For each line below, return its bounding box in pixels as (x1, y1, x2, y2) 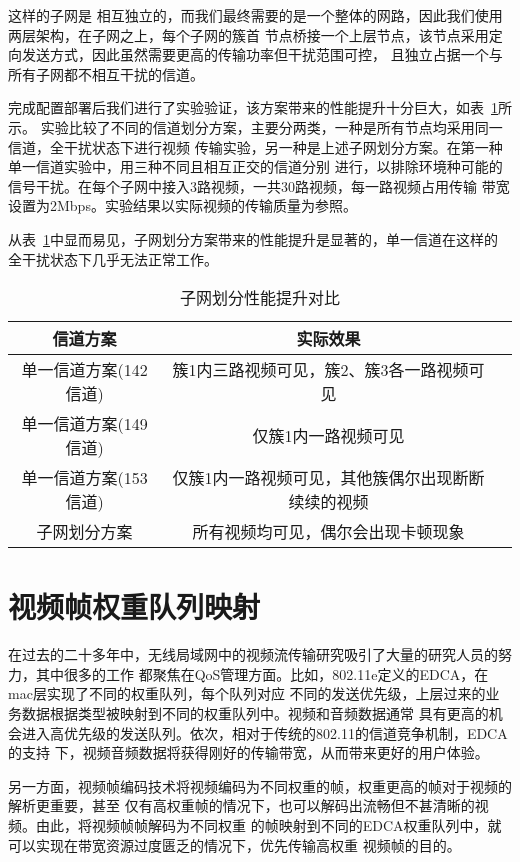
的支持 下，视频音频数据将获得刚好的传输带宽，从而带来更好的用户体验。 (8, 742, 489, 763)
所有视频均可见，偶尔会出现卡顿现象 (192, 520, 465, 544)
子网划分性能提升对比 (179, 286, 340, 310)
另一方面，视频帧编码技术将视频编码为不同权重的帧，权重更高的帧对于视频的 (8, 775, 512, 796)
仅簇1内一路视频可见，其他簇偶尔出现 (172, 466, 453, 490)
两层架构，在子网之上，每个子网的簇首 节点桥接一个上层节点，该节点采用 (8, 24, 489, 45)
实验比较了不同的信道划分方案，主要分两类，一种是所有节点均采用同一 (40, 116, 503, 137)
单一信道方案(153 (21, 466, 148, 490)
